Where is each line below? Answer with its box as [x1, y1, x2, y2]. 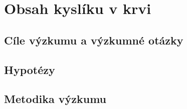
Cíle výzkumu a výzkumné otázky [4, 32, 183, 47]
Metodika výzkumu [4, 91, 107, 106]
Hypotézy [4, 61, 55, 77]
